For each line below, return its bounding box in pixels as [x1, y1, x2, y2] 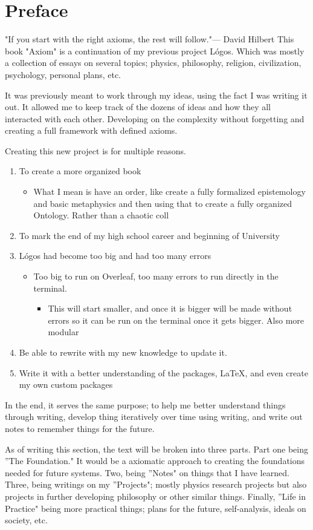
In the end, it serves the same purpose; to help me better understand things [5, 398, 286, 411]
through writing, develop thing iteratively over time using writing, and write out [5, 410, 303, 423]
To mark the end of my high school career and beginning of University [19, 229, 280, 241]
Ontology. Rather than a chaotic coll [33, 209, 169, 221]
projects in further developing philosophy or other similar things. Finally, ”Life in [5, 489, 306, 502]
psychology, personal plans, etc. [5, 68, 121, 80]
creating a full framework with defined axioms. [5, 124, 178, 137]
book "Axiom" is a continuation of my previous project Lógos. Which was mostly [5, 44, 305, 57]
